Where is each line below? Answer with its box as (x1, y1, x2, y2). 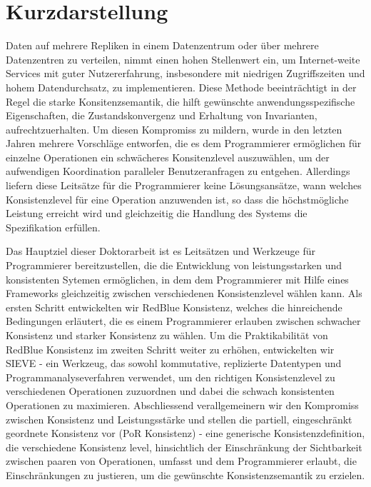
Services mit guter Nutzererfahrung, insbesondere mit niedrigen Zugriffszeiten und (6, 66, 365, 81)
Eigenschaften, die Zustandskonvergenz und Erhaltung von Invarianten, (6, 108, 317, 123)
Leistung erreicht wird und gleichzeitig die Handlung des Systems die (6, 206, 308, 221)
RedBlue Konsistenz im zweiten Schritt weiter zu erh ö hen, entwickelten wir (6, 341, 335, 356)
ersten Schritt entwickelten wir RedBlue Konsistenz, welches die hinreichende (6, 299, 342, 314)
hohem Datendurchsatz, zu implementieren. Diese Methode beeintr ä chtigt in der (6, 79, 357, 94)
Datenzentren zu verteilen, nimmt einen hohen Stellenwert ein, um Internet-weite (6, 51, 360, 66)
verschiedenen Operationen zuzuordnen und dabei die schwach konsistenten (6, 383, 335, 398)
